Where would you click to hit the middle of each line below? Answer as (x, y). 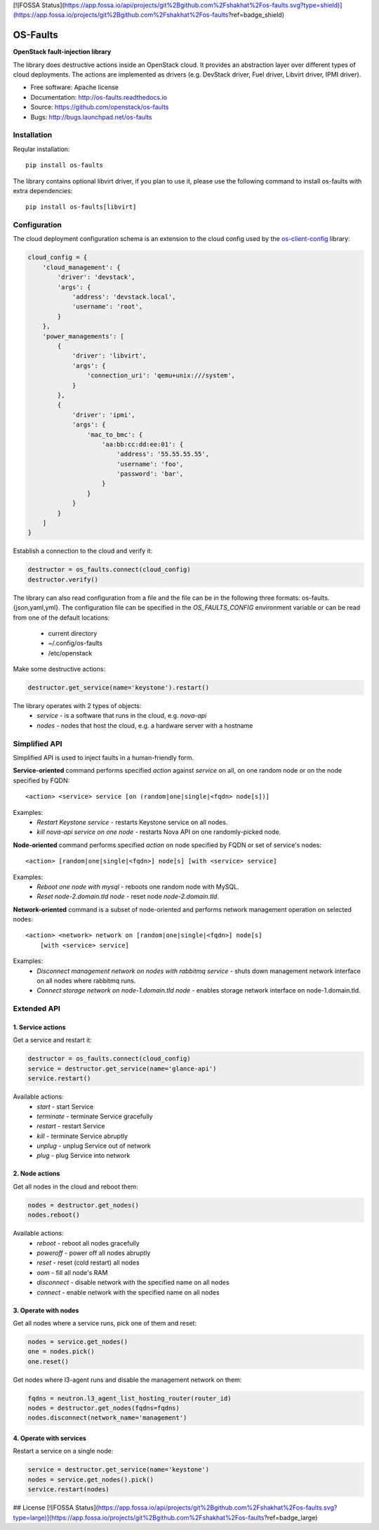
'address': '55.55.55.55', (163, 454)
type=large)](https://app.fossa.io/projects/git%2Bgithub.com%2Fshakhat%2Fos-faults (139, 1517)
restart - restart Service (71, 1126)
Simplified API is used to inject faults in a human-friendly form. (104, 757)
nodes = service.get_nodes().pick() (91, 1479)
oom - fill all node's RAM (72, 1272)
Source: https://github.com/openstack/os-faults (100, 107)
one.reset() (48, 1361)
